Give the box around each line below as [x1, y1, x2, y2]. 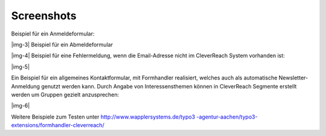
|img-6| [11, 102, 30, 110]
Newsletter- [278, 74, 308, 81]
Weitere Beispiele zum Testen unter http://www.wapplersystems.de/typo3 [11, 113, 196, 120]
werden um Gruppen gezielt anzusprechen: [11, 91, 120, 98]
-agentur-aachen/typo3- [196, 113, 258, 120]
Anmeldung [11, 82, 40, 90]
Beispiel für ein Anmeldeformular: [11, 30, 95, 37]
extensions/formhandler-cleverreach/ [11, 122, 105, 129]
